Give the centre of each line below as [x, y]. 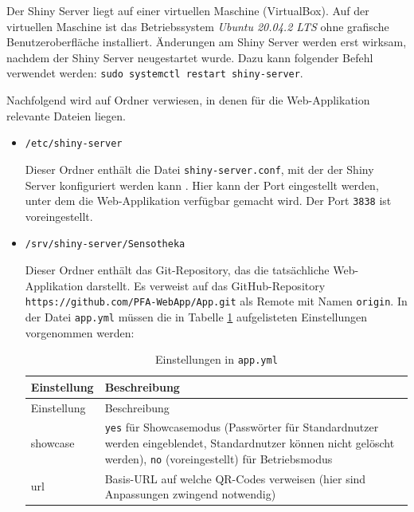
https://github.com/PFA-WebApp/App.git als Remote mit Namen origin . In [216, 301]
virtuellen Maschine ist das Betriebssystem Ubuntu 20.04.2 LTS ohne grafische [198, 26]
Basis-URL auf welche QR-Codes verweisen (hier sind [235, 478]
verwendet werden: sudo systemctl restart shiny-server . [155, 73]
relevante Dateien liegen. [66, 115]
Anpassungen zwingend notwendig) [190, 494]
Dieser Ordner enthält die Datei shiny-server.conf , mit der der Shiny [199, 169]
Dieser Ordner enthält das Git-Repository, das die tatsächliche [177, 270]
